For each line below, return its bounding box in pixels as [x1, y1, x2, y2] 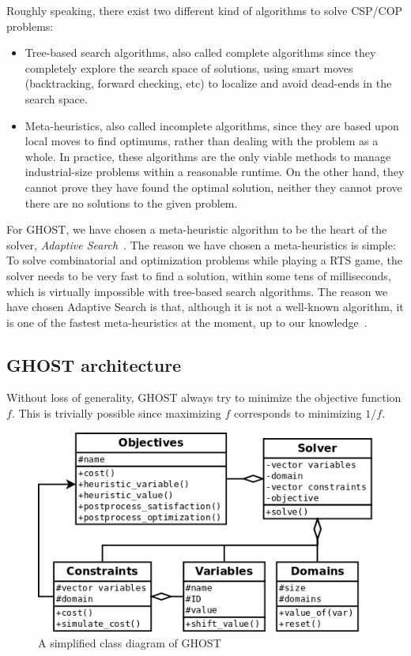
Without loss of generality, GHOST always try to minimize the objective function [6, 389, 402, 406]
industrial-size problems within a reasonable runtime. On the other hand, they [25, 163, 405, 180]
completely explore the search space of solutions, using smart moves [25, 59, 353, 76]
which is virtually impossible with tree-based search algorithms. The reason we [6, 283, 388, 299]
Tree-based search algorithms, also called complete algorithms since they [25, 44, 376, 61]
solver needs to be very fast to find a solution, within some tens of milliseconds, [6, 267, 391, 283]
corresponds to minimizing [233, 405, 362, 422]
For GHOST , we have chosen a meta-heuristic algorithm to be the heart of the [6, 221, 387, 238]
